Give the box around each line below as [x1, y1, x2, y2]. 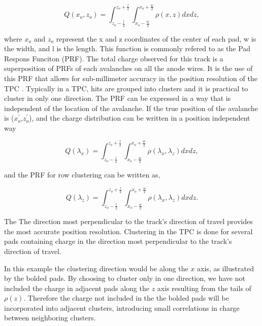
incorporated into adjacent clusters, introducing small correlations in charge [4, 302, 240, 313]
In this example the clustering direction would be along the [4, 263, 188, 273]
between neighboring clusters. [4, 312, 96, 323]
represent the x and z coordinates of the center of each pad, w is [56, 33, 256, 44]
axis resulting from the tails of [157, 282, 251, 293]
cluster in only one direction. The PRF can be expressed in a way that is [4, 93, 231, 103]
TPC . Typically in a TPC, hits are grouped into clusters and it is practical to [4, 83, 248, 93]
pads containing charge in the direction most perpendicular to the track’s [4, 236, 232, 246]
